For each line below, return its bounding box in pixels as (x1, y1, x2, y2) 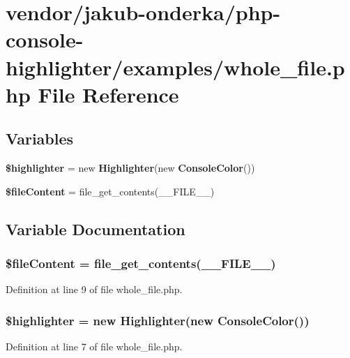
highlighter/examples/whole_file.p (6, 52, 345, 81)
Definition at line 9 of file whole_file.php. (6, 282, 183, 297)
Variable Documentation (6, 218, 185, 239)
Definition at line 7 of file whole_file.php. (6, 339, 183, 354)
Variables (6, 128, 74, 149)
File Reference (38, 80, 179, 108)
